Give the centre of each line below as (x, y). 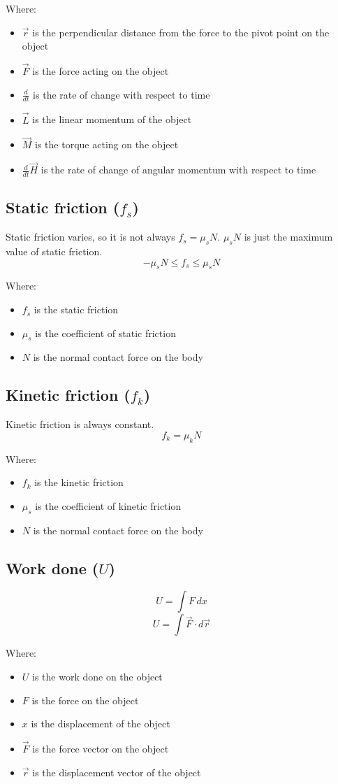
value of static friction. (54, 251)
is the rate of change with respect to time (122, 94)
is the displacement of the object (101, 724)
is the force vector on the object (101, 749)
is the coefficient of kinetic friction (108, 505)
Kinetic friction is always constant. (80, 424)
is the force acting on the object (101, 71)
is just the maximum (288, 237)
